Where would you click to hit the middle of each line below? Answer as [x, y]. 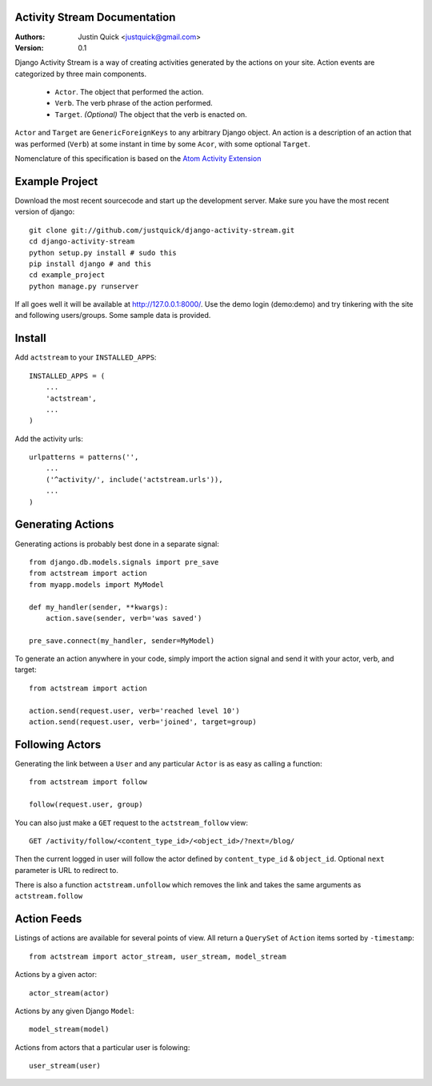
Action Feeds [48, 919]
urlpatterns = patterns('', [84, 457]
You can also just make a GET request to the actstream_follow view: [131, 823]
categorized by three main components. [81, 74]
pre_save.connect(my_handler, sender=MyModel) [122, 640]
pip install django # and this [90, 263]
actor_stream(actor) [69, 993]
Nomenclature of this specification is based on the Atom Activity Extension [138, 159]
